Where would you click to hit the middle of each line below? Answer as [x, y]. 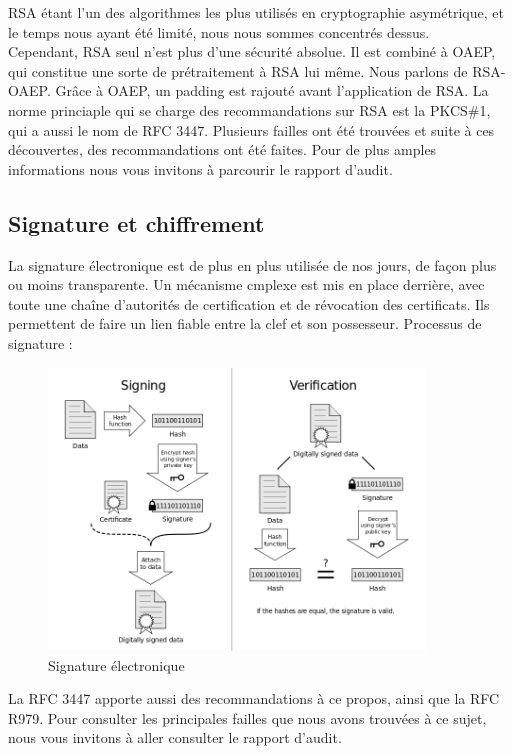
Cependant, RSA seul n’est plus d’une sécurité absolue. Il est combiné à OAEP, [252, 51]
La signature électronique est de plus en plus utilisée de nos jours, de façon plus [252, 264]
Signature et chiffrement [136, 222]
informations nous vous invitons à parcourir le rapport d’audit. [200, 168]
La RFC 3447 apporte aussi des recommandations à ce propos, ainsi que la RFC [254, 698]
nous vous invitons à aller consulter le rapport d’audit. [175, 737]
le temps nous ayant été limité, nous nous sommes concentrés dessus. [219, 31]
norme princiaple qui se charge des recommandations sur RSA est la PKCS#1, [249, 109]
